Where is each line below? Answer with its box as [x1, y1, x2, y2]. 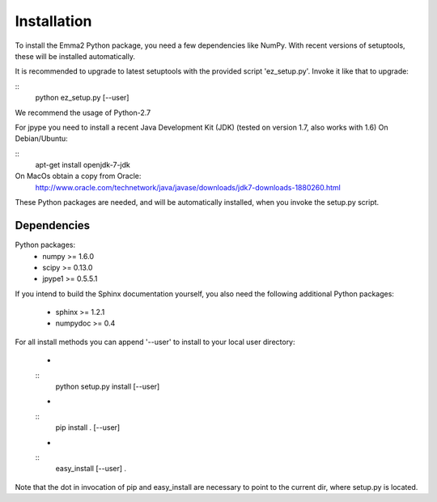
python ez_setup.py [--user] [35, 93, 129, 103]
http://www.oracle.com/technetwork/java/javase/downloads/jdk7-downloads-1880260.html [35, 182, 342, 192]
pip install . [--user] [55, 423, 121, 432]
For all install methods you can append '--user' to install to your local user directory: [15, 337, 295, 347]
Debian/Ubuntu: [15, 134, 68, 143]
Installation [15, 12, 92, 30]
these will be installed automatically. [15, 51, 135, 61]
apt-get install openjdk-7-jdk [35, 160, 131, 170]
